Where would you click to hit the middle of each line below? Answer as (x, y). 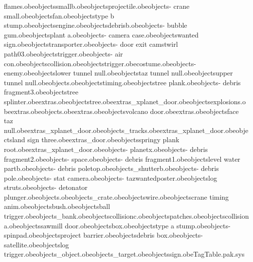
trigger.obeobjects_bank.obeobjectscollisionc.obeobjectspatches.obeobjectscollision (126, 216)
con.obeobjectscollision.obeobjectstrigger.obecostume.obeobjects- (100, 63)
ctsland (15, 140)
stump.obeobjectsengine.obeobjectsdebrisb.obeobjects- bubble (96, 25)
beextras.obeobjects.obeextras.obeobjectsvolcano (76, 111)
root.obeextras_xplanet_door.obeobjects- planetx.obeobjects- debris (106, 149)
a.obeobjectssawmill (33, 225)
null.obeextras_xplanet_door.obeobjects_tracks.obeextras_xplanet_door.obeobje (126, 130)
